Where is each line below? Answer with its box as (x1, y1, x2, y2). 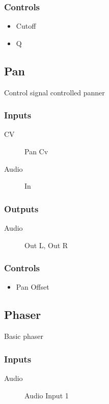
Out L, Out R (24, 239, 68, 250)
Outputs (4, 202, 39, 215)
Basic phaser (4, 331, 43, 341)
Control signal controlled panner (4, 87, 105, 97)
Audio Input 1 (24, 390, 69, 400)
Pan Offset (16, 281, 49, 292)
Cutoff (16, 21, 36, 31)
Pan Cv (24, 146, 48, 157)
